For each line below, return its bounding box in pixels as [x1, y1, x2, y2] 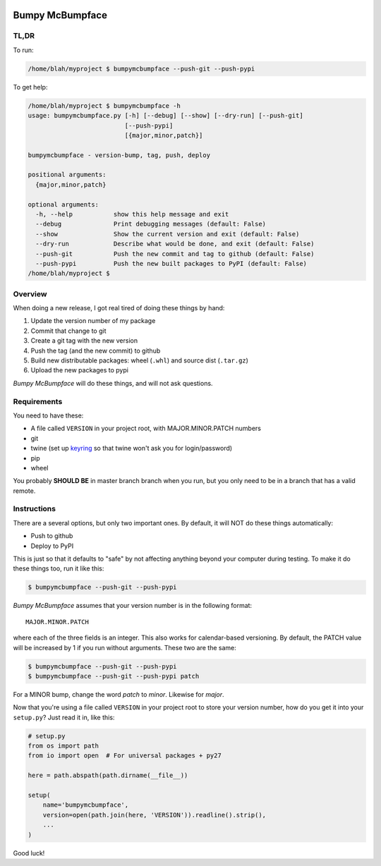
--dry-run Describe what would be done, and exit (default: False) [35, 240, 315, 248]
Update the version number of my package [30, 317, 156, 325]
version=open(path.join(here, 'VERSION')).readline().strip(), [42, 811, 267, 819]
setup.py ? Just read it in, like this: [13, 713, 115, 721]
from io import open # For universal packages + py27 [28, 752, 222, 760]
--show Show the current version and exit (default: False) [35, 230, 300, 238]
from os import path [28, 742, 99, 750]
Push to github [30, 532, 73, 540]
